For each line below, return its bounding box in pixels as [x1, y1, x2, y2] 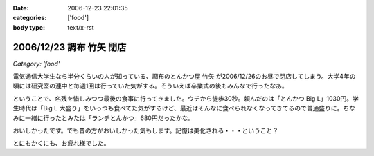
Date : [12, 4, 29, 12]
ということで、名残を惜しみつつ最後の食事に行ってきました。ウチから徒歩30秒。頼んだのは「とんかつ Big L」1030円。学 [12, 94, 359, 103]
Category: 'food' [12, 59, 60, 68]
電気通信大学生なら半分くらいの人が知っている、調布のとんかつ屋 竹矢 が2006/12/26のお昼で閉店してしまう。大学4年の [12, 72, 356, 81]
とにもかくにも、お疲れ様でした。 [12, 139, 110, 148]
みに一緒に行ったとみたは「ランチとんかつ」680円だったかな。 [12, 114, 195, 122]
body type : [12, 23, 45, 31]
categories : [12, 14, 47, 22]
